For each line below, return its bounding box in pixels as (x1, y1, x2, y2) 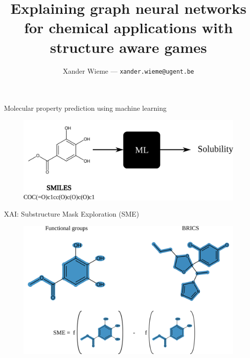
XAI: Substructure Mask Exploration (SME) (4, 209, 139, 219)
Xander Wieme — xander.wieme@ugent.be (63, 65, 194, 76)
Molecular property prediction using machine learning (4, 103, 167, 113)
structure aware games (50, 37, 207, 57)
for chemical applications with (24, 17, 233, 38)
